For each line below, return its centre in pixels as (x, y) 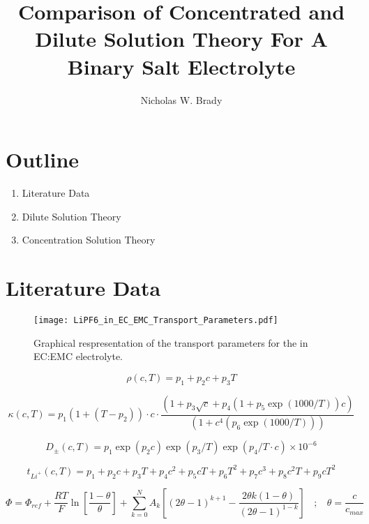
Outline (43, 159)
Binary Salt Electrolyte (181, 66)
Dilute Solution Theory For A (181, 39)
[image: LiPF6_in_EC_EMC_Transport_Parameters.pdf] (156, 320)
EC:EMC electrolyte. (78, 356)
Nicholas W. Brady (181, 99)
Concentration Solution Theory (89, 240)
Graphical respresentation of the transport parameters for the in (171, 342)
